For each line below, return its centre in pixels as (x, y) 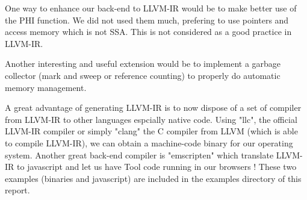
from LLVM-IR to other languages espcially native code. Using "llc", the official (151, 119)
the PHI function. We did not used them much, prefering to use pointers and (147, 20)
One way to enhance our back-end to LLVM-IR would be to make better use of (151, 8)
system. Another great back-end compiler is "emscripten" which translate (139, 155)
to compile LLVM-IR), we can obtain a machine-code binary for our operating (149, 142)
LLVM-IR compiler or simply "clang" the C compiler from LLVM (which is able (151, 131)
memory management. (46, 87)
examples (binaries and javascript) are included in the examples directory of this (153, 178)
